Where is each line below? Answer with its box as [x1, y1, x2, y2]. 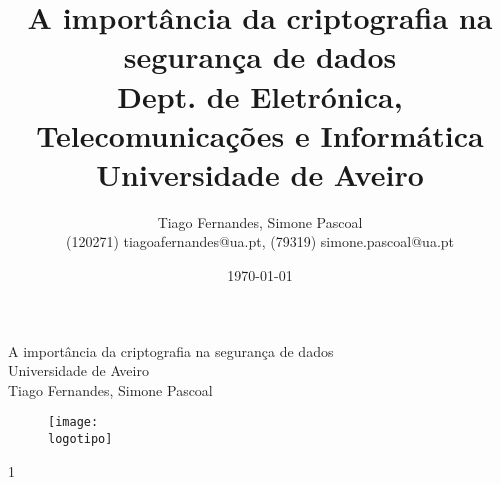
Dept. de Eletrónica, [117, 75, 403, 116]
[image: [48, 415, 99, 430]
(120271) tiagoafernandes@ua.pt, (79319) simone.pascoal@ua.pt [65, 231, 455, 252]
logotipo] [48, 432, 113, 447]
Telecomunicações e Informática [36, 114, 484, 155]
